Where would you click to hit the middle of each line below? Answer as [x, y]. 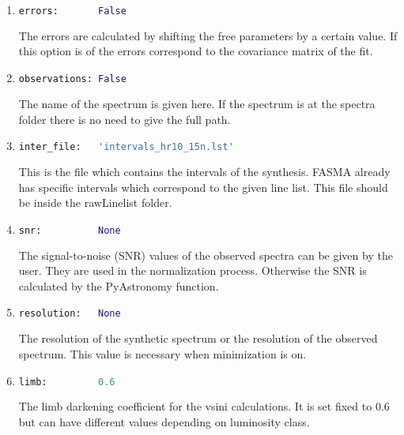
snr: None [70, 230]
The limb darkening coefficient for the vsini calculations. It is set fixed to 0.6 [204, 406]
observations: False [72, 79]
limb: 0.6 [67, 382]
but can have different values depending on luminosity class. [164, 421]
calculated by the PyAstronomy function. [119, 285]
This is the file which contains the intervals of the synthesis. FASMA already [204, 171]
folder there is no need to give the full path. [125, 119]
